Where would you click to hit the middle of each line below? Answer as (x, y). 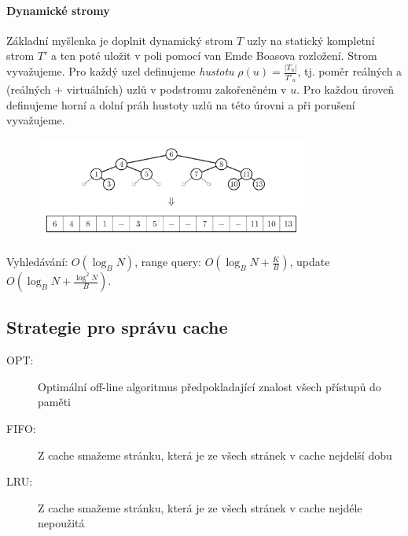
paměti (54, 402)
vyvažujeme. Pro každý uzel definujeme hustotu (120, 71)
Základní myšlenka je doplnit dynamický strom (120, 40)
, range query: (168, 262)
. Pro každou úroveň (346, 89)
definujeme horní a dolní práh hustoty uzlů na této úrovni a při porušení (181, 104)
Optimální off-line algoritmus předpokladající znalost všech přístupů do (210, 386)
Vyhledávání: (37, 262)
